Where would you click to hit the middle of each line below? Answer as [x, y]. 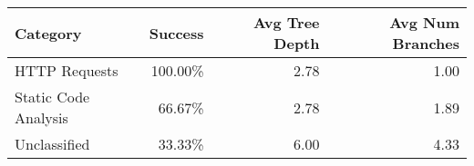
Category [48, 33]
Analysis [41, 117]
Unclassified [52, 144]
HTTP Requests [67, 70]
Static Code [52, 97]
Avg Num [424, 22]
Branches [426, 43]
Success [176, 33]
